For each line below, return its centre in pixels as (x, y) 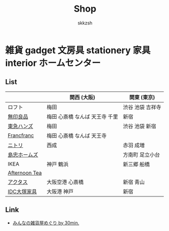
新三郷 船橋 (137, 164)
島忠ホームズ (23, 154)
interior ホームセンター (53, 63)
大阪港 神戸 (60, 191)
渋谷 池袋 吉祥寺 (142, 107)
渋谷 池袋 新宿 (140, 126)
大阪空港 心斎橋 (65, 182)
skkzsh (85, 23)
